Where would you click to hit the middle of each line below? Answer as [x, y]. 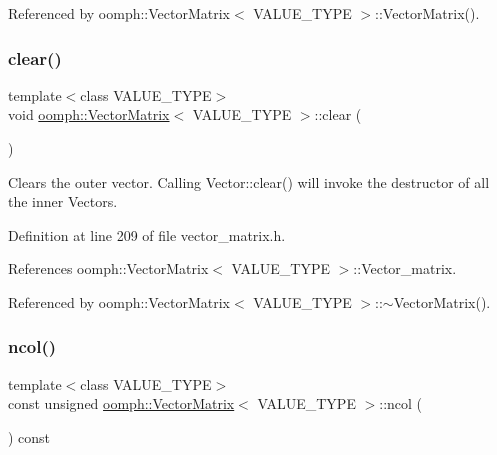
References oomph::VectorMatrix [108, 268]
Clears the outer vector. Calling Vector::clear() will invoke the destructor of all [249, 181]
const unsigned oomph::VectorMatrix [121, 403]
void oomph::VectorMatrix [89, 114]
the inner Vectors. [63, 201]
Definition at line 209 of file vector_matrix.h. [147, 234]
